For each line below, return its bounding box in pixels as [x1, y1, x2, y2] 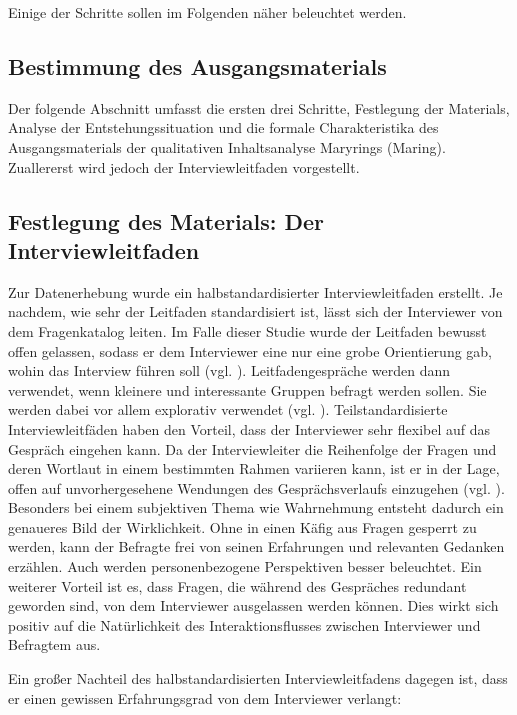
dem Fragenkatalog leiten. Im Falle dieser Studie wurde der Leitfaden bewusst [8, 320, 487, 341]
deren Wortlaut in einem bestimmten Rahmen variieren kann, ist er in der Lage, [8, 458, 500, 479]
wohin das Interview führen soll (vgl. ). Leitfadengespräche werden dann [8, 360, 451, 381]
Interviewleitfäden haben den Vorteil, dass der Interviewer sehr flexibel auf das [8, 418, 491, 439]
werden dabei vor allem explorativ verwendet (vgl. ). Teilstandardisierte [8, 399, 448, 420]
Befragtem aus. [8, 634, 101, 655]
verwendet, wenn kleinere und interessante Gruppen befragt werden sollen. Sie [8, 379, 487, 400]
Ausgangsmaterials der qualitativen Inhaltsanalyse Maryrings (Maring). [8, 136, 446, 157]
